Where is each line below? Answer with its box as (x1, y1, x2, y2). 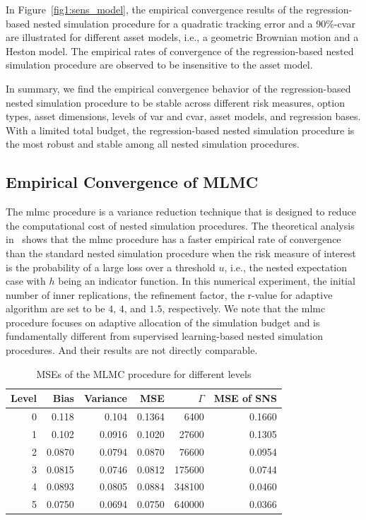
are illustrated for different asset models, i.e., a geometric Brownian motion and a (6, 30, 359, 45)
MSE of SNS (213, 391, 277, 406)
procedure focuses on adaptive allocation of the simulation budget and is (6, 314, 320, 329)
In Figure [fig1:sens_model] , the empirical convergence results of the (6, 2, 303, 16)
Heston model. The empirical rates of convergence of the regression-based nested (6, 43, 354, 58)
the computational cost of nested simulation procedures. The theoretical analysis (6, 218, 355, 232)
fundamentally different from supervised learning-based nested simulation (6, 329, 323, 343)
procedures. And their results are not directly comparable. (6, 343, 258, 357)
